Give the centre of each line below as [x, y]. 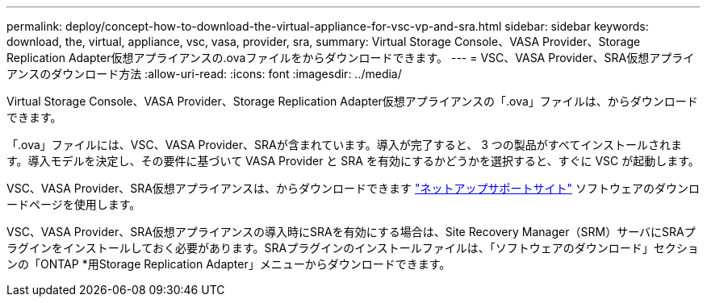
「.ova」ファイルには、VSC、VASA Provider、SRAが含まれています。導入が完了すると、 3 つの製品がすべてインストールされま [344, 145]
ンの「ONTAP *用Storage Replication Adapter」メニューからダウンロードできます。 [229, 264]
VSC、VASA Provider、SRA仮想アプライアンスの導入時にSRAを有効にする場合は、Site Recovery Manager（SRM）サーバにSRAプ [351, 232]
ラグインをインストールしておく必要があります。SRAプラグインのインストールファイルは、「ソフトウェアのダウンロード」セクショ [353, 248]
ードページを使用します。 [74, 204]
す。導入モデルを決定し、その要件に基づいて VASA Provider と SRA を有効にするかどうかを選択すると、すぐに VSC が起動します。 [353, 161]
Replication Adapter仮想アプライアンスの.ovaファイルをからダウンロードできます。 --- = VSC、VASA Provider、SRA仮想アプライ [351, 58]
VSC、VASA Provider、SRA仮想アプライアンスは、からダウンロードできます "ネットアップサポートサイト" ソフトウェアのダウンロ [353, 188]
